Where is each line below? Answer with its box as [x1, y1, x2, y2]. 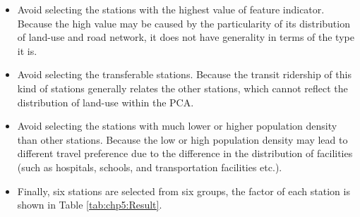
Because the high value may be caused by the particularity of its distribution [17, 15, 350, 30]
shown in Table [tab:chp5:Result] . [17, 197, 162, 212]
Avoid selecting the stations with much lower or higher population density [17, 118, 337, 133]
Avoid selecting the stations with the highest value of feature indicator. [17, 2, 325, 16]
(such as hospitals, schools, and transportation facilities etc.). [17, 159, 282, 174]
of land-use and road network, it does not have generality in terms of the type [17, 30, 354, 44]
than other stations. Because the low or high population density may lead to [17, 132, 348, 147]
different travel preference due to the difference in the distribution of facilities [17, 146, 353, 161]
